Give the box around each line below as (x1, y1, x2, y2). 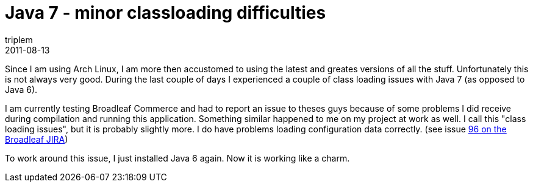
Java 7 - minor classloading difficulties (5, 2, 326, 23)
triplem (5, 34, 33, 45)
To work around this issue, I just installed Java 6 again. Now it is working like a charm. (5, 152, 350, 163)
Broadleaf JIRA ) (5, 134, 68, 144)
